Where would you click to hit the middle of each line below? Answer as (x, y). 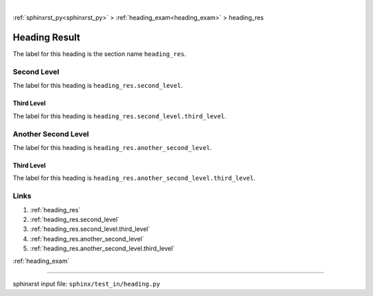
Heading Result (47, 38)
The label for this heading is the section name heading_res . (99, 54)
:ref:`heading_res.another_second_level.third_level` (103, 248)
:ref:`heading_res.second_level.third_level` (90, 229)
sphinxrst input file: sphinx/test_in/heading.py (86, 284)
